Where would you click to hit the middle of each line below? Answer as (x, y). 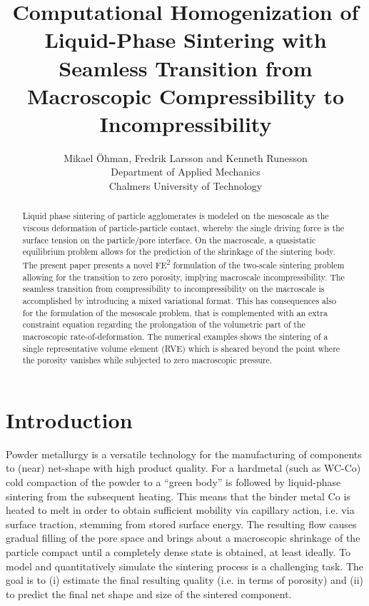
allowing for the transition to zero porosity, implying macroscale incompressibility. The (183, 277)
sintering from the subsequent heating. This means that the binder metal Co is (178, 496)
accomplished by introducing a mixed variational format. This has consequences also (179, 301)
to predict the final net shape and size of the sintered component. (149, 594)
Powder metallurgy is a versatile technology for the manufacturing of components (184, 454)
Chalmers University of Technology (186, 186)
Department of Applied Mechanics (186, 172)
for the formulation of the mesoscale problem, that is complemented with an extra (175, 312)
